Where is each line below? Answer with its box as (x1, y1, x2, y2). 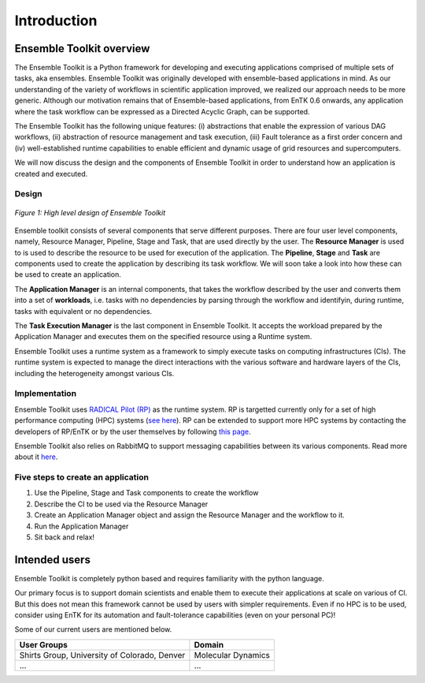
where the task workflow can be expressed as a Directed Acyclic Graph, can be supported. (14, 106, 310, 116)
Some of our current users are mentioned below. (14, 625, 172, 634)
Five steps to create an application (14, 472, 150, 483)
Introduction (14, 12, 98, 29)
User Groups (19, 639, 68, 650)
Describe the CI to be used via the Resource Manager (34, 499, 209, 509)
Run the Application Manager (34, 521, 129, 531)
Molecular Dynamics (194, 649, 271, 660)
